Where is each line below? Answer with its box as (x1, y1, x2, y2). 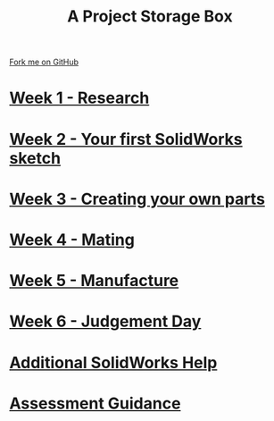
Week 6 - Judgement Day (9, 311, 202, 332)
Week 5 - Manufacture (9, 271, 179, 291)
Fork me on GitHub (9, 56, 79, 68)
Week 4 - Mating (9, 230, 136, 249)
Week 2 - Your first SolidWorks (9, 129, 243, 149)
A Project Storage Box (66, 6, 234, 27)
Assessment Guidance (9, 393, 181, 413)
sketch (9, 147, 61, 168)
